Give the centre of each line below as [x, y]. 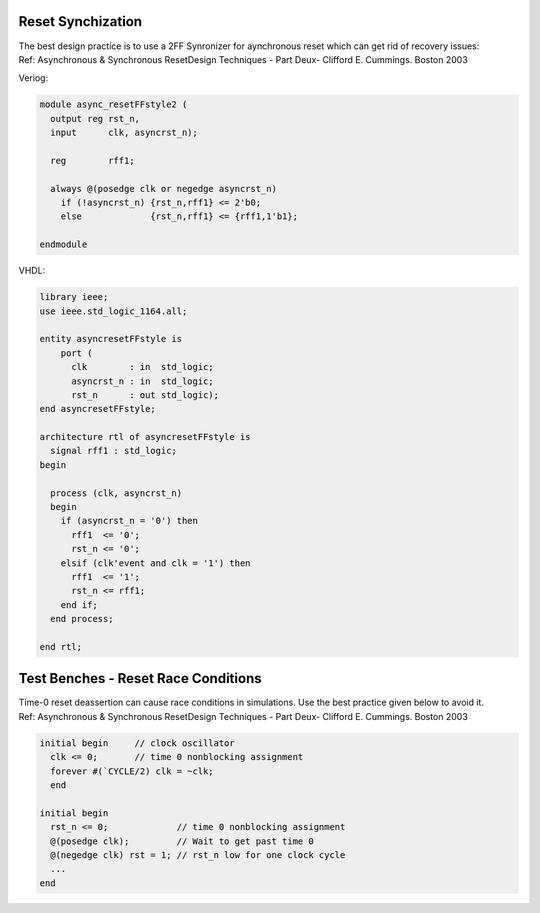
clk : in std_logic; [142, 367]
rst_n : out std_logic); [145, 394]
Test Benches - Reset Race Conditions [140, 678]
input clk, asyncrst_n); [124, 133]
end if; [79, 604]
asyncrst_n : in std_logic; [142, 381]
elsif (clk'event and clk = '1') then [155, 563]
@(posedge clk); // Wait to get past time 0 [182, 841]
